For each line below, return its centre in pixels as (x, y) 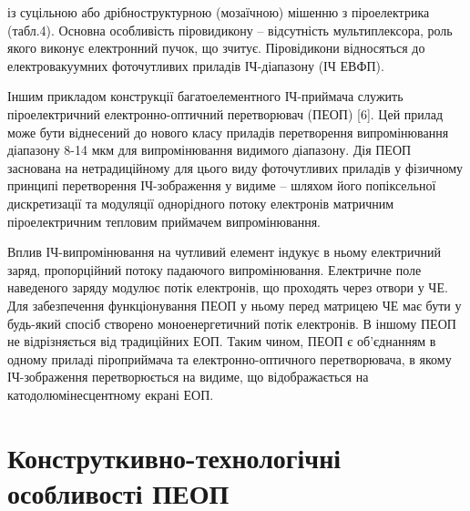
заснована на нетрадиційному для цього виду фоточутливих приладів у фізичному (235, 167)
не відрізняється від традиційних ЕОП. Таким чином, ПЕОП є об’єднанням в (222, 341)
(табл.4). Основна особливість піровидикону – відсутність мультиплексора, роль (230, 30)
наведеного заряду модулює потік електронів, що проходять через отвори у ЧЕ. (228, 287)
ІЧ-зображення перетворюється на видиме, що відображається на (188, 377)
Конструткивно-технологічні (174, 457)
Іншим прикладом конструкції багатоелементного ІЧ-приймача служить (205, 96)
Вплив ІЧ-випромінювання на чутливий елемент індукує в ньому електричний (224, 252)
